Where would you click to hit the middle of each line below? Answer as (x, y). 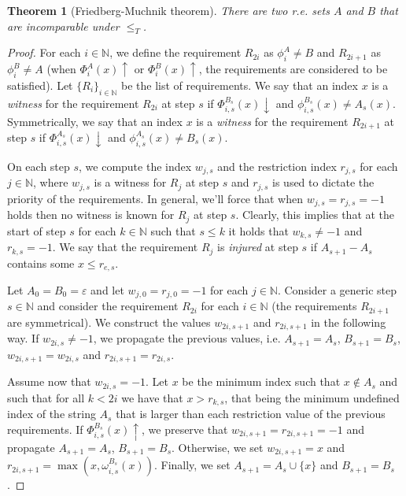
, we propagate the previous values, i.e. (187, 338)
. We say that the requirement (125, 247)
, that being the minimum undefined (312, 397)
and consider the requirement (108, 306)
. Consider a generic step (337, 290)
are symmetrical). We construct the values (109, 322)
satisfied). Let (40, 85)
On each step (39, 166)
